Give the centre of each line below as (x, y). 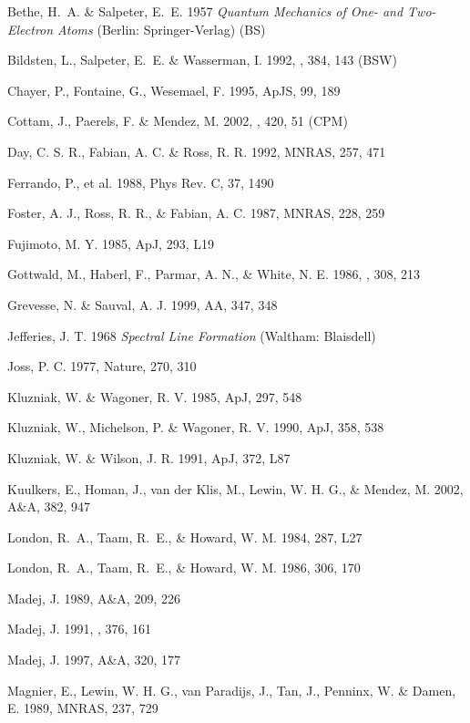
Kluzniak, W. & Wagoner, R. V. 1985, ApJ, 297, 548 (155, 396)
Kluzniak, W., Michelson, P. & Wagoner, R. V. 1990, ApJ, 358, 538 (196, 427)
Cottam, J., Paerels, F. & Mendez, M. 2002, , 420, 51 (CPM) (178, 121)
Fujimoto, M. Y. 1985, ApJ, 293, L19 (111, 243)
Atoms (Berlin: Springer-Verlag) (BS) (162, 29)
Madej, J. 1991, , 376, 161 (80, 629)
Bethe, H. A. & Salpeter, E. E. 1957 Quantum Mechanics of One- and (205, 11)
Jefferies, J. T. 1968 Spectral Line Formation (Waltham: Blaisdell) (192, 335)
